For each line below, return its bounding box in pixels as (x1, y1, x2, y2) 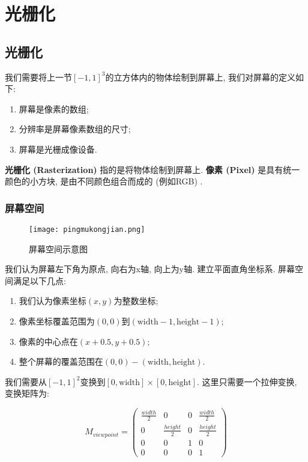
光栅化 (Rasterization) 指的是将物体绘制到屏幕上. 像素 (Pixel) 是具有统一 (5, 163, 300, 175)
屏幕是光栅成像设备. (19, 142, 97, 155)
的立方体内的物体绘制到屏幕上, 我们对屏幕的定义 (105, 70, 296, 83)
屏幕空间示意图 (29, 242, 88, 255)
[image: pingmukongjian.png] (29, 225, 145, 234)
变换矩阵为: (5, 387, 49, 400)
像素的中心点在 (19, 335, 78, 347)
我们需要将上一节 (5, 70, 72, 83)
